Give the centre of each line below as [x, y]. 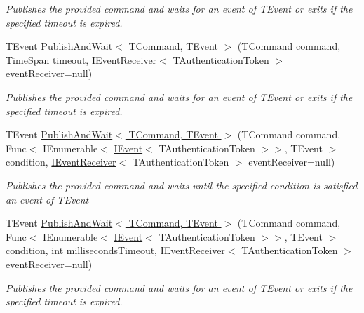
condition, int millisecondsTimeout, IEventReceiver [115, 250]
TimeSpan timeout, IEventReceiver [81, 59]
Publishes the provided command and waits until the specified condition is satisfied [182, 185]
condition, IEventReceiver [61, 162]
